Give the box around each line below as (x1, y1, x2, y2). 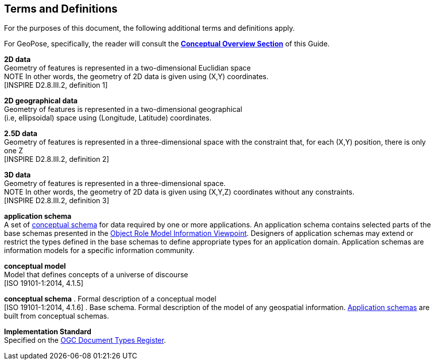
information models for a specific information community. (4, 246, 195, 255)
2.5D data (4, 129, 37, 138)
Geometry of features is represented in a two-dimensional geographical (4, 105, 242, 114)
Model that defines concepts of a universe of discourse (4, 270, 188, 279)
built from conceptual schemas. (4, 312, 109, 321)
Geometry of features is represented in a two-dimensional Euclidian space (4, 64, 251, 73)
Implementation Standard (4, 327, 91, 336)
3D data (4, 170, 31, 179)
